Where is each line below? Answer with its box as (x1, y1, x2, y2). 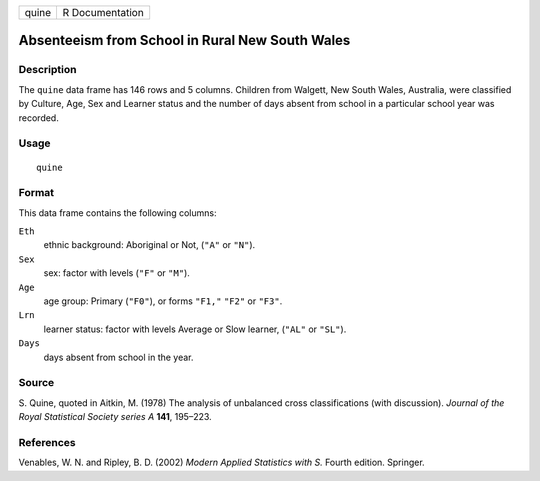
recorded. (18, 111, 59, 124)
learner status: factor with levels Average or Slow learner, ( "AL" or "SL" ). (43, 323, 347, 335)
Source (18, 376, 55, 390)
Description (18, 63, 77, 77)
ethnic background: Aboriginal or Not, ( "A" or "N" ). (43, 239, 256, 251)
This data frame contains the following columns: (18, 206, 217, 219)
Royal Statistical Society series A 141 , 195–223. (18, 411, 212, 423)
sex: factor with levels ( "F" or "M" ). (43, 267, 190, 279)
